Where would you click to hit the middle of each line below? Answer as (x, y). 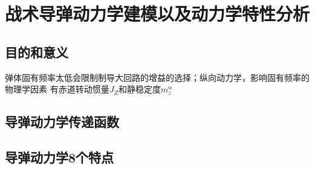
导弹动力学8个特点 (60, 157)
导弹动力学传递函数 (62, 122)
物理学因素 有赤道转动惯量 (57, 89)
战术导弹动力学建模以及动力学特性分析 (157, 14)
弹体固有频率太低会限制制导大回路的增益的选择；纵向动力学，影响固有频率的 (157, 77)
